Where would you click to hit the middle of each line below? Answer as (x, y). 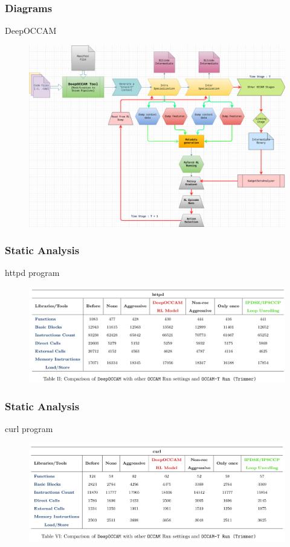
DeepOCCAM (31, 31)
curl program (29, 429)
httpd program (32, 273)
